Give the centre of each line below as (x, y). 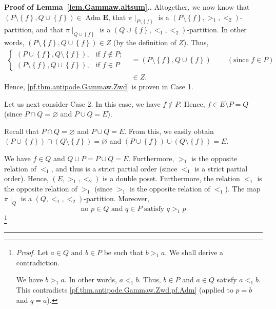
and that (50, 30)
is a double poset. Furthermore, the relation (171, 178)
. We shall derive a (194, 252)
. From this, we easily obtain (169, 131)
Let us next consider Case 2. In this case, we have (82, 103)
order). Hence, (26, 178)
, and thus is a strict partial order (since (114, 168)
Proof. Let (32, 252)
